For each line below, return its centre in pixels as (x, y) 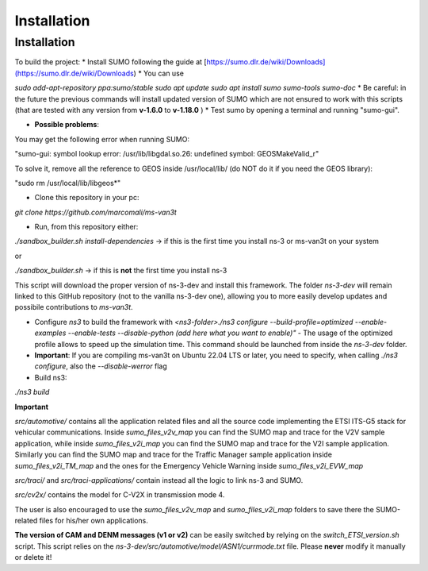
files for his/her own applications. (94, 521)
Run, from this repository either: (86, 227)
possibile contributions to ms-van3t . (74, 307)
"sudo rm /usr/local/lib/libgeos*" (68, 183)
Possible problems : (67, 125)
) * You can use (159, 73)
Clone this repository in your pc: (87, 198)
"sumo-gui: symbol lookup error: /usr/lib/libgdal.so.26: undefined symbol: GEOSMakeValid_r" (167, 154)
